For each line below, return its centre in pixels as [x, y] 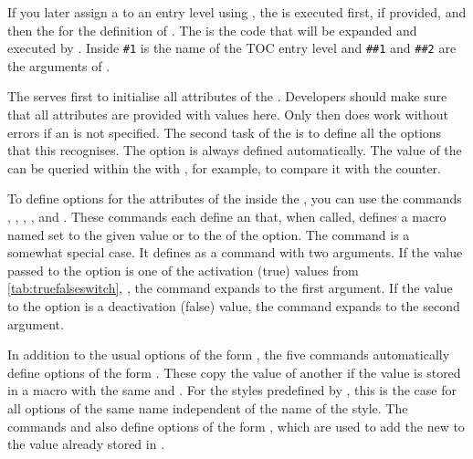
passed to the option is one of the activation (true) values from [183, 270]
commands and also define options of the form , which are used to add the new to [236, 426]
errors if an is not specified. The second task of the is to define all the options [225, 132]
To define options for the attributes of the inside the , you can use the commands [235, 198]
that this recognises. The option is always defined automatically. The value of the [235, 150]
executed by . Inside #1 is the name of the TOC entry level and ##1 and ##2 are [232, 48]
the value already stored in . [86, 444]
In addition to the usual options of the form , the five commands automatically [229, 355]
